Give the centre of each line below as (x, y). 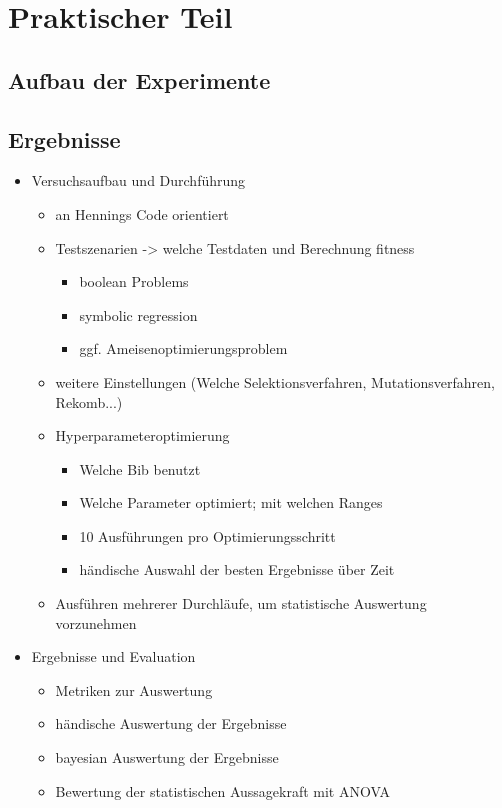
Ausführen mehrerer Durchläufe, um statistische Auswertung (241, 603)
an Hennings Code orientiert (142, 213)
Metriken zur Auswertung (134, 689)
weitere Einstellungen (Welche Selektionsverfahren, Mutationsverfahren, (275, 381)
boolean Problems (134, 281)
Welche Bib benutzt (140, 468)
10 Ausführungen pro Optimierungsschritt (207, 535)
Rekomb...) (89, 401)
